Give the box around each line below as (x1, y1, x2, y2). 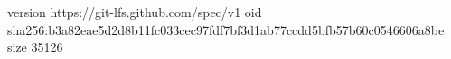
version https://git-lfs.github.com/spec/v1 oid (7, 3, 262, 21)
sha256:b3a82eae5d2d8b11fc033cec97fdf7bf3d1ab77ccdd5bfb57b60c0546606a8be (7, 20, 445, 38)
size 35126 (7, 38, 63, 56)
